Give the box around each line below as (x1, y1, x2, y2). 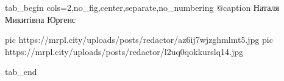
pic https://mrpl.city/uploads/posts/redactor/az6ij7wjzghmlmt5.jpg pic (5, 33, 273, 46)
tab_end (5, 65, 37, 78)
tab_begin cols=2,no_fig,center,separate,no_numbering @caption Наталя (5, 1, 279, 13)
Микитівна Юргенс (5, 13, 76, 25)
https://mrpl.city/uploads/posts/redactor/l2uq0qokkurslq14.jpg (5, 45, 244, 57)
